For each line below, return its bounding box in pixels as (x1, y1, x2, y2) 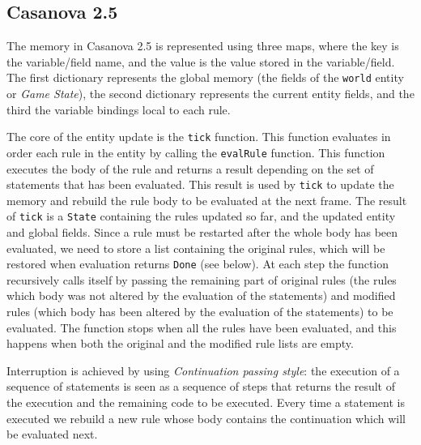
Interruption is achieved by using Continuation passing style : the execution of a (6, 362, 400, 379)
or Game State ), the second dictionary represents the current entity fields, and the (6, 85, 415, 102)
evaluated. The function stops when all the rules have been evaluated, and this (6, 319, 397, 336)
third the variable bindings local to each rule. (6, 101, 231, 118)
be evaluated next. (6, 426, 98, 443)
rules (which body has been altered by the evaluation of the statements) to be (6, 303, 393, 320)
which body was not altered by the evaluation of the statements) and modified (6, 287, 396, 304)
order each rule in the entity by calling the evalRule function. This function (6, 143, 385, 160)
